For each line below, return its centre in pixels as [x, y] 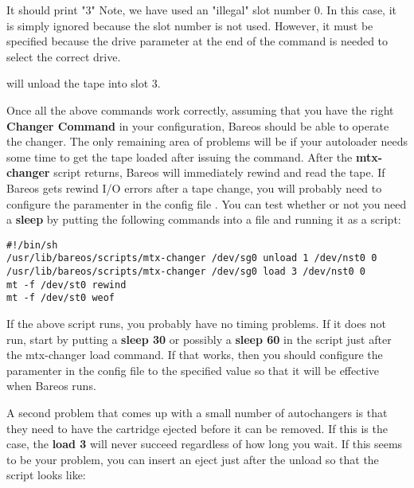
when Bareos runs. [51, 386]
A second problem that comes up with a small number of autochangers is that [197, 412]
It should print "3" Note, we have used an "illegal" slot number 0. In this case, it [201, 10]
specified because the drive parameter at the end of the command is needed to [197, 41]
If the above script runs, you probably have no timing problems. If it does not [196, 323]
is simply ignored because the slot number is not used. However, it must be [190, 25]
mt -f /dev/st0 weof [61, 298]
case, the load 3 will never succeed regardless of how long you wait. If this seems [205, 444]
